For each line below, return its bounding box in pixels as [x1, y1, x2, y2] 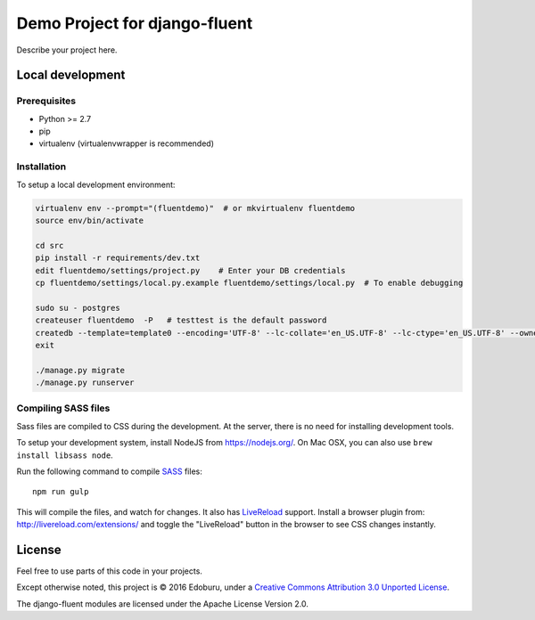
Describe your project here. [16, 45, 118, 55]
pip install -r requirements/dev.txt [35, 253, 201, 263]
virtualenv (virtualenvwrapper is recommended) [38, 138, 214, 149]
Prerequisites [16, 94, 76, 107]
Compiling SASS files [16, 402, 111, 414]
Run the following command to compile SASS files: [16, 466, 202, 477]
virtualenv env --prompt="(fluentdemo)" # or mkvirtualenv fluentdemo [35, 203, 356, 213]
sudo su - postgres [35, 303, 120, 313]
